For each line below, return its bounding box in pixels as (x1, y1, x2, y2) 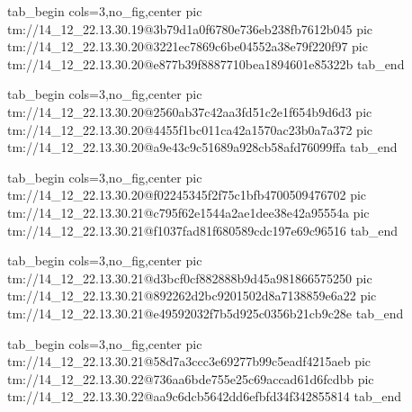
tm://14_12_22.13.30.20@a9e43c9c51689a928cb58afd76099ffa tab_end (7, 138, 398, 157)
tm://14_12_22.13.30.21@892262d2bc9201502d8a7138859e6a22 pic (7, 286, 377, 305)
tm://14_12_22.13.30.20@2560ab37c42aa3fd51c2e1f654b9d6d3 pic (7, 102, 372, 121)
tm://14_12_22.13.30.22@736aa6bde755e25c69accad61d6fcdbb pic (7, 369, 374, 388)
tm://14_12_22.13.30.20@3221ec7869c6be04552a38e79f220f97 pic (7, 37, 368, 56)
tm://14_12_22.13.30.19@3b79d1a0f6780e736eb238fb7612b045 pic (7, 19, 373, 38)
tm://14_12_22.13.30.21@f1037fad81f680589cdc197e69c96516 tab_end (7, 220, 399, 239)
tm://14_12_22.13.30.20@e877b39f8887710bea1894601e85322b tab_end (7, 54, 405, 73)
